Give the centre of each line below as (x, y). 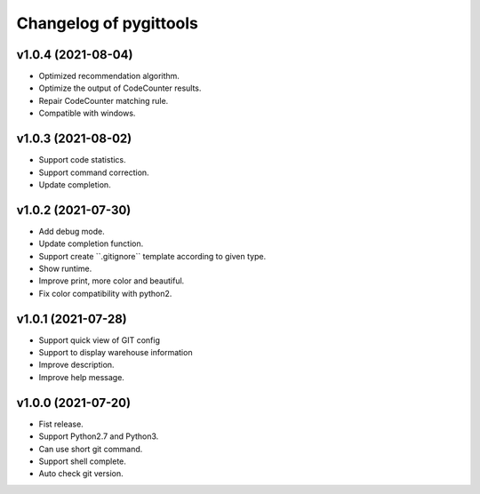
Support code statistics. (82, 160)
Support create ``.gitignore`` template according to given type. (152, 256)
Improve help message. (81, 377)
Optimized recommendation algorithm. (109, 76)
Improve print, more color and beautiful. (112, 281)
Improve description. (76, 365)
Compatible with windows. (87, 113)
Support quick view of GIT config (99, 340)
